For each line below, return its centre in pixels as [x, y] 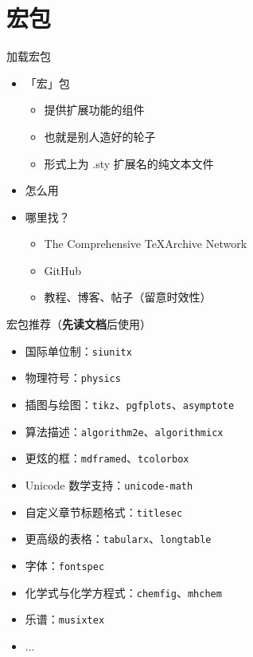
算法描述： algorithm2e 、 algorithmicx [124, 431]
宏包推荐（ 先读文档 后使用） [79, 324]
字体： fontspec [65, 565]
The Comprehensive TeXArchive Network [146, 244]
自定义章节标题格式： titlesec [104, 511]
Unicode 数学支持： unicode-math [109, 484]
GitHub [62, 270]
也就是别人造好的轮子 [100, 136]
